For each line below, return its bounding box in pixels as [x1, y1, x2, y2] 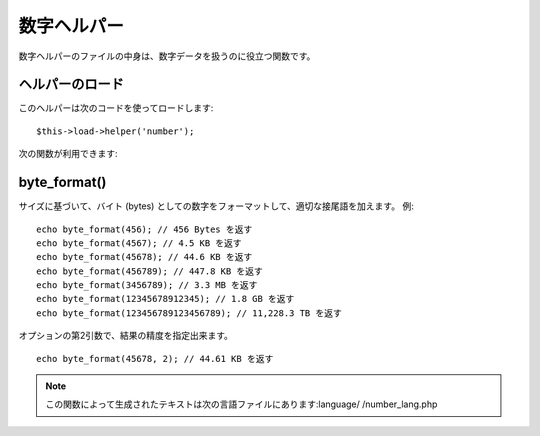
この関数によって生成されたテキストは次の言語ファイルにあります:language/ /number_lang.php [45, 398, 438, 410]
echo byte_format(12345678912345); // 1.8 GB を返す [36, 293, 295, 305]
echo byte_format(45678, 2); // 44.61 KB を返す [36, 353, 274, 364]
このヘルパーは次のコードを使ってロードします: [18, 102, 214, 114]
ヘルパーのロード [18, 76, 124, 93]
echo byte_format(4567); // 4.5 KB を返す [36, 237, 242, 249]
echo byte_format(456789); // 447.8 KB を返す [36, 265, 264, 277]
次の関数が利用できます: [18, 148, 119, 160]
